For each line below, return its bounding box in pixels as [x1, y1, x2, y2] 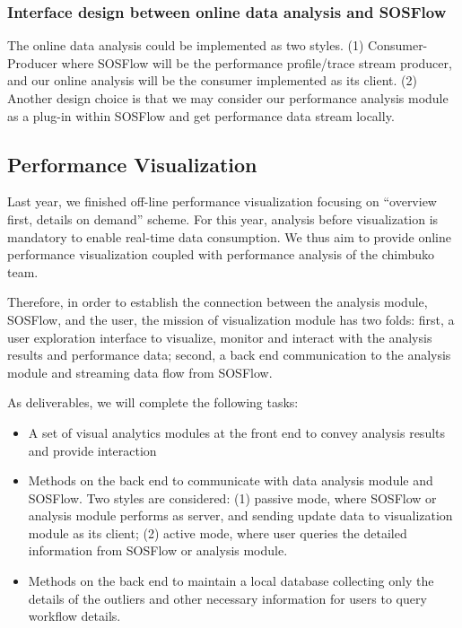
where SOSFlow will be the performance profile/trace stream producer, [61, 53, 452, 72]
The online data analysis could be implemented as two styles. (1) [7, 36, 364, 55]
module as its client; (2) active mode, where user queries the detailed [28, 523, 407, 542]
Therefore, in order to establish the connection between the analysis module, [7, 292, 428, 311]
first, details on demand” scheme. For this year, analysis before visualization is [7, 209, 439, 228]
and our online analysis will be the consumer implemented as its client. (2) [7, 71, 418, 90]
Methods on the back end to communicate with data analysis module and [28, 471, 433, 490]
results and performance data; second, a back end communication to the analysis [7, 345, 451, 364]
